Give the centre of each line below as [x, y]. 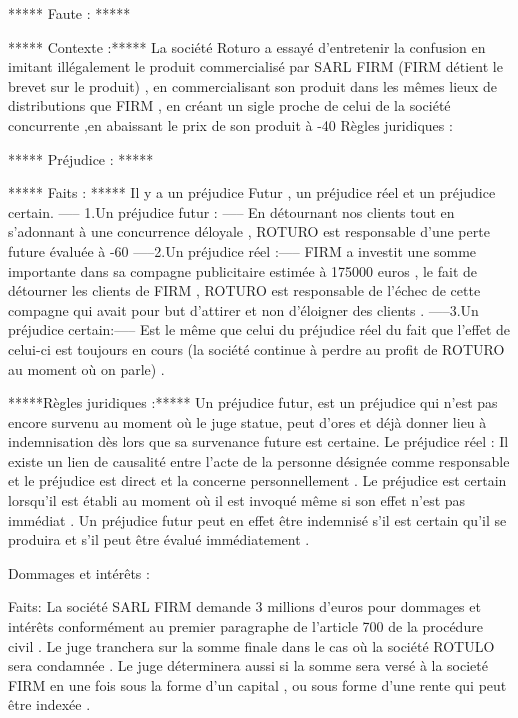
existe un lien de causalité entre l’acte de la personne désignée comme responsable [259, 460]
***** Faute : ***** [69, 13]
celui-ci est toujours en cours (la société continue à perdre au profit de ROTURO [256, 348]
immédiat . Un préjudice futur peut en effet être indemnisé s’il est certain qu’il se [257, 519]
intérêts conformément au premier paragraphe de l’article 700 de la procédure [245, 626]
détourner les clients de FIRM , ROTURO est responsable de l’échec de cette [244, 290]
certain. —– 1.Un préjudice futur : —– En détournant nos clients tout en [231, 211]
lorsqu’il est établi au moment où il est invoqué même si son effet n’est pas [237, 500]
